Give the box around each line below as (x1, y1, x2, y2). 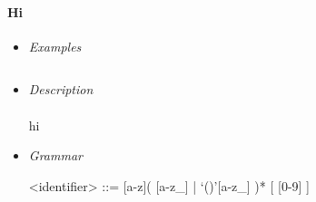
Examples (28, 36, 82, 55)
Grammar (28, 146, 83, 165)
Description (28, 80, 94, 99)
